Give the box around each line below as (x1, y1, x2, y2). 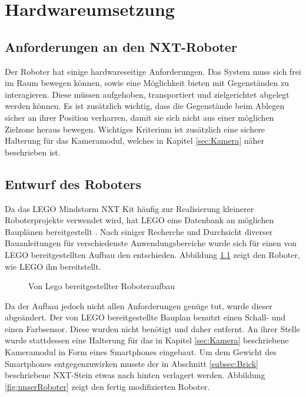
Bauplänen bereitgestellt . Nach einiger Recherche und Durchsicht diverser (5, 225, 273, 237)
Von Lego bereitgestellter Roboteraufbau (28, 280, 175, 292)
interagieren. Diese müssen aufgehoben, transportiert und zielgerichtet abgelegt (5, 88, 290, 100)
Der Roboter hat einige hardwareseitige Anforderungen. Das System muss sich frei (5, 65, 301, 77)
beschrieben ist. (5, 145, 61, 158)
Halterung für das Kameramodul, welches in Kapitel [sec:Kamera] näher (5, 134, 265, 147)
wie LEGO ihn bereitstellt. (5, 260, 101, 272)
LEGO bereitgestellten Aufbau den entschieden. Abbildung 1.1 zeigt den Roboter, (5, 248, 300, 260)
